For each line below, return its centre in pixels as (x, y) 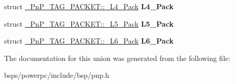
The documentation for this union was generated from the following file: (117, 58)
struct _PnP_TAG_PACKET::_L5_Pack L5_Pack (89, 23)
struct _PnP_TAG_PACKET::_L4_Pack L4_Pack (89, 6)
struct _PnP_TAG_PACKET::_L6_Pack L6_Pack (89, 41)
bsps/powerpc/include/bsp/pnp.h (57, 75)
